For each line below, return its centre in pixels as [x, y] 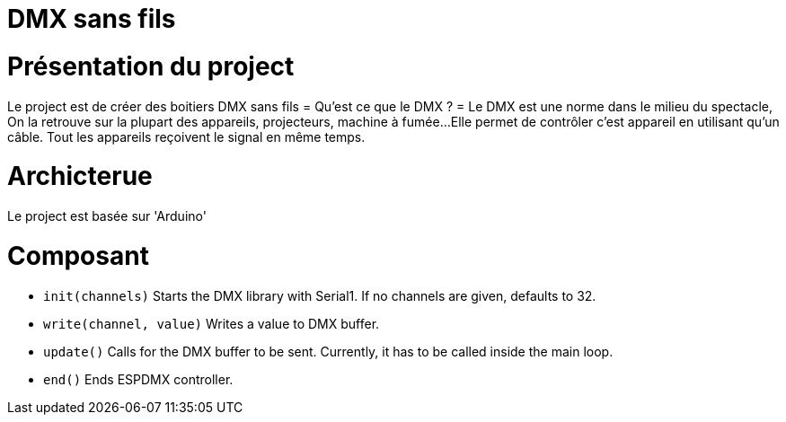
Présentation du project [151, 66]
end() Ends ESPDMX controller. [138, 379]
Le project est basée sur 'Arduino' [107, 216]
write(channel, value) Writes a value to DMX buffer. [212, 323]
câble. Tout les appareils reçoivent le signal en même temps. [186, 136]
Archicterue [80, 176]
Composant [78, 255]
